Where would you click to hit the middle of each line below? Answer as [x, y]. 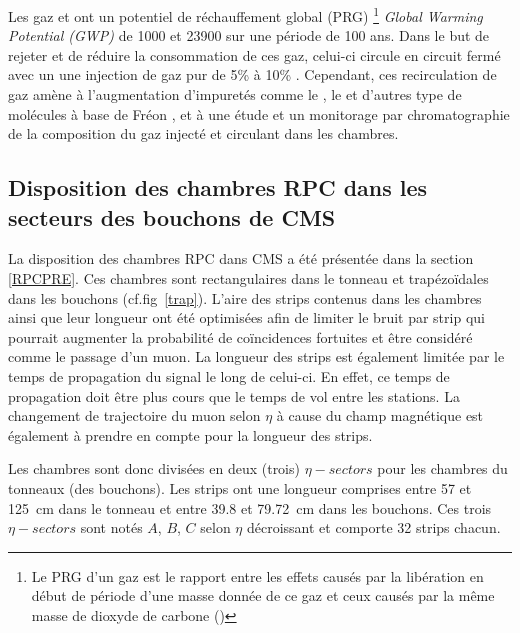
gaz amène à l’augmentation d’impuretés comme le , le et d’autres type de [235, 94]
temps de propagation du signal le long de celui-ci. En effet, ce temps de [229, 375]
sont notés [111, 527]
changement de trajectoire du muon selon [134, 415]
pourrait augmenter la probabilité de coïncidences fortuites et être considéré [240, 336]
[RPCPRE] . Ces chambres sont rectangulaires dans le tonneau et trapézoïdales [248, 278]
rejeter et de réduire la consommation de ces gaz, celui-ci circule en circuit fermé [254, 54]
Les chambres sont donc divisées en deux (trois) [154, 468]
